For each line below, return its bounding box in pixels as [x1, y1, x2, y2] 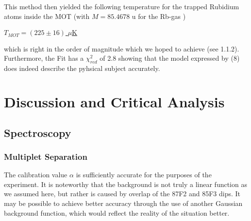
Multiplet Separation [4, 150, 87, 162]
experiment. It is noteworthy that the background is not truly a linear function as [4, 179, 247, 189]
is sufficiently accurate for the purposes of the [76, 170, 212, 180]
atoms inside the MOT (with [4, 11, 90, 21]
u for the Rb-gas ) [132, 11, 186, 21]
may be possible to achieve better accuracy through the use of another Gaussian [4, 198, 243, 208]
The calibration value [4, 170, 67, 180]
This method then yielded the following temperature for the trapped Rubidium [4, 1, 239, 11]
